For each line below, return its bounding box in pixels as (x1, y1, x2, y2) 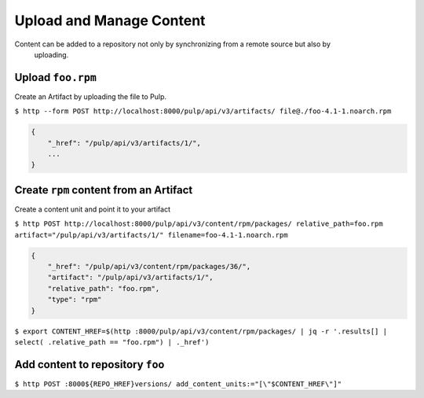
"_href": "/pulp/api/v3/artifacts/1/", (47, 138, 202, 147)
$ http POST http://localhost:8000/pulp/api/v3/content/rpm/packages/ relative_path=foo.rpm (14, 219, 384, 228)
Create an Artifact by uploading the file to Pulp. (14, 91, 167, 101)
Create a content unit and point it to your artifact (14, 205, 170, 214)
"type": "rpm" (47, 295, 102, 304)
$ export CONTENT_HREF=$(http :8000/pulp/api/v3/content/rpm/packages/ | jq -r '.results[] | (14, 326, 388, 336)
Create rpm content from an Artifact (14, 183, 193, 197)
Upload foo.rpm (14, 71, 97, 84)
